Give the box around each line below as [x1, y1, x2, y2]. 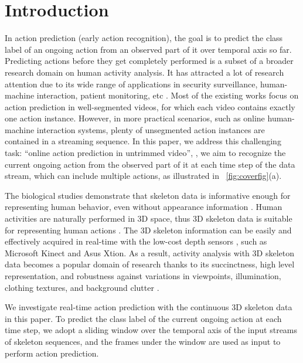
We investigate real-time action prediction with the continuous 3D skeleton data [5, 301, 292, 313]
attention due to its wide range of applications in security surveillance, [5, 77, 258, 90]
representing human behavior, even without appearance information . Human [5, 201, 282, 213]
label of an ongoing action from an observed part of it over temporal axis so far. [5, 43, 292, 55]
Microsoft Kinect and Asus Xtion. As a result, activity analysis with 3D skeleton [5, 246, 294, 259]
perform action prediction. [5, 347, 99, 359]
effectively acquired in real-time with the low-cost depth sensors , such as [5, 235, 267, 247]
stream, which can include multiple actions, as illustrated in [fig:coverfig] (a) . [5, 169, 282, 182]
